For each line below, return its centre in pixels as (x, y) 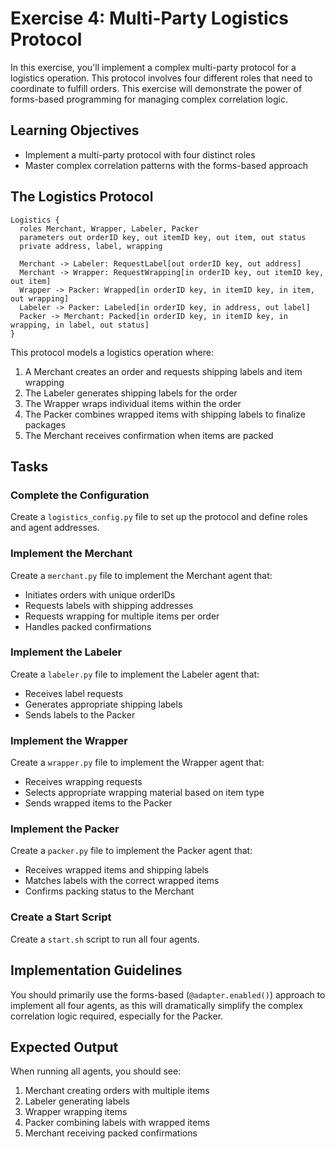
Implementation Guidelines (96, 970)
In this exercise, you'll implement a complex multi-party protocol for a (153, 67)
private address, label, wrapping (91, 246)
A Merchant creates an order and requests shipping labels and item (163, 371)
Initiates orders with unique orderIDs (100, 594)
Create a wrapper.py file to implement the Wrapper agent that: (137, 763)
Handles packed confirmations (88, 626)
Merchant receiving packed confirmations (111, 1133)
